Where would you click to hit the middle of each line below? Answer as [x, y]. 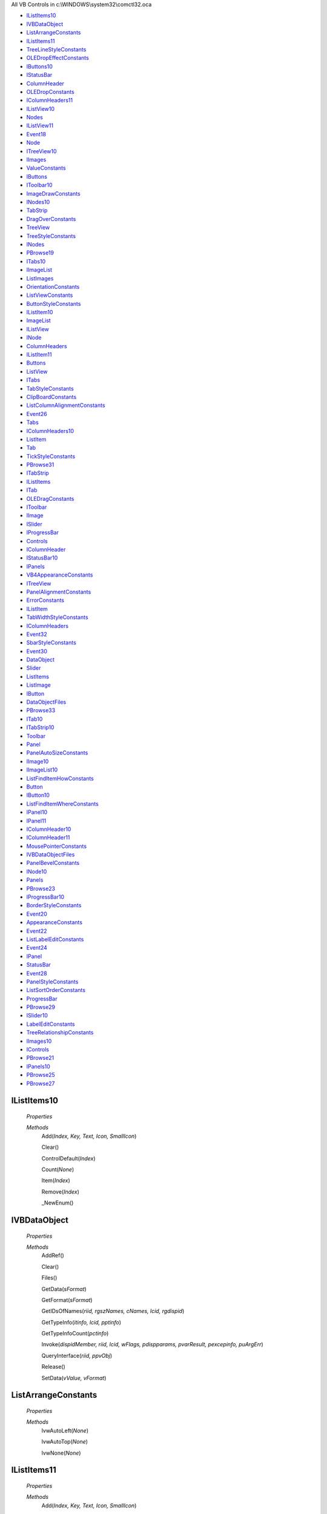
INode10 [37, 871]
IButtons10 [39, 66]
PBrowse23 [41, 888]
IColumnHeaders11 [49, 101]
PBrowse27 [41, 1083]
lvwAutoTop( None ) [64, 1442]
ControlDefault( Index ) [69, 1158]
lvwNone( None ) [61, 1453]
